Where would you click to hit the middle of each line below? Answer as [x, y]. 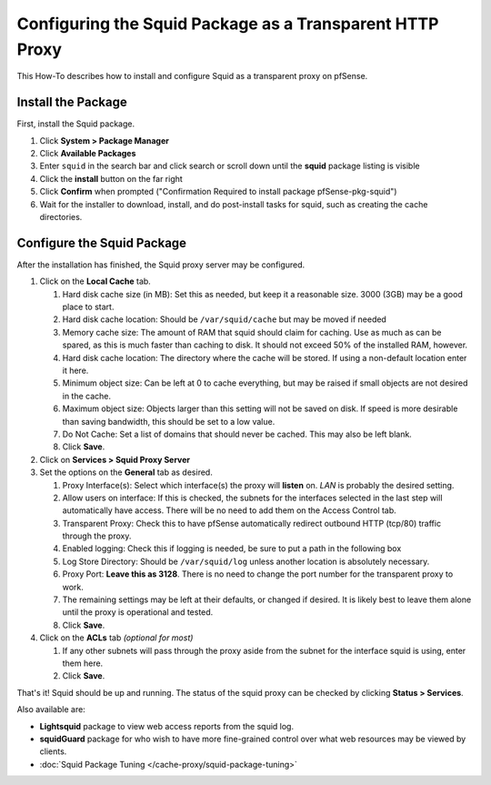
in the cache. [87, 396]
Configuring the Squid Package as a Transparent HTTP [228, 24]
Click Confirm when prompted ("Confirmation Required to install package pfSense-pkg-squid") [218, 192]
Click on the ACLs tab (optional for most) [116, 638]
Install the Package [72, 102]
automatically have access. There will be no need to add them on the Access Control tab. [230, 510]
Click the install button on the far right [111, 178]
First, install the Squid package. [76, 124]
